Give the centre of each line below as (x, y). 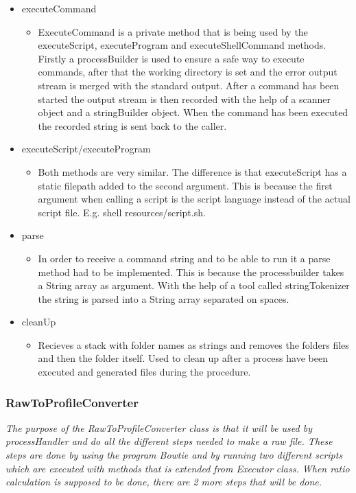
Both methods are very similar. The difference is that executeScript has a (192, 171)
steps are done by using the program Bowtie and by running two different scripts (174, 455)
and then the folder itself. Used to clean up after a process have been (183, 358)
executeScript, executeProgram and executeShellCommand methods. (182, 45)
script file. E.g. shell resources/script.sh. (122, 212)
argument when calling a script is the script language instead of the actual (194, 199)
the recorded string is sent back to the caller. (132, 125)
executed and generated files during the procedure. (144, 372)
